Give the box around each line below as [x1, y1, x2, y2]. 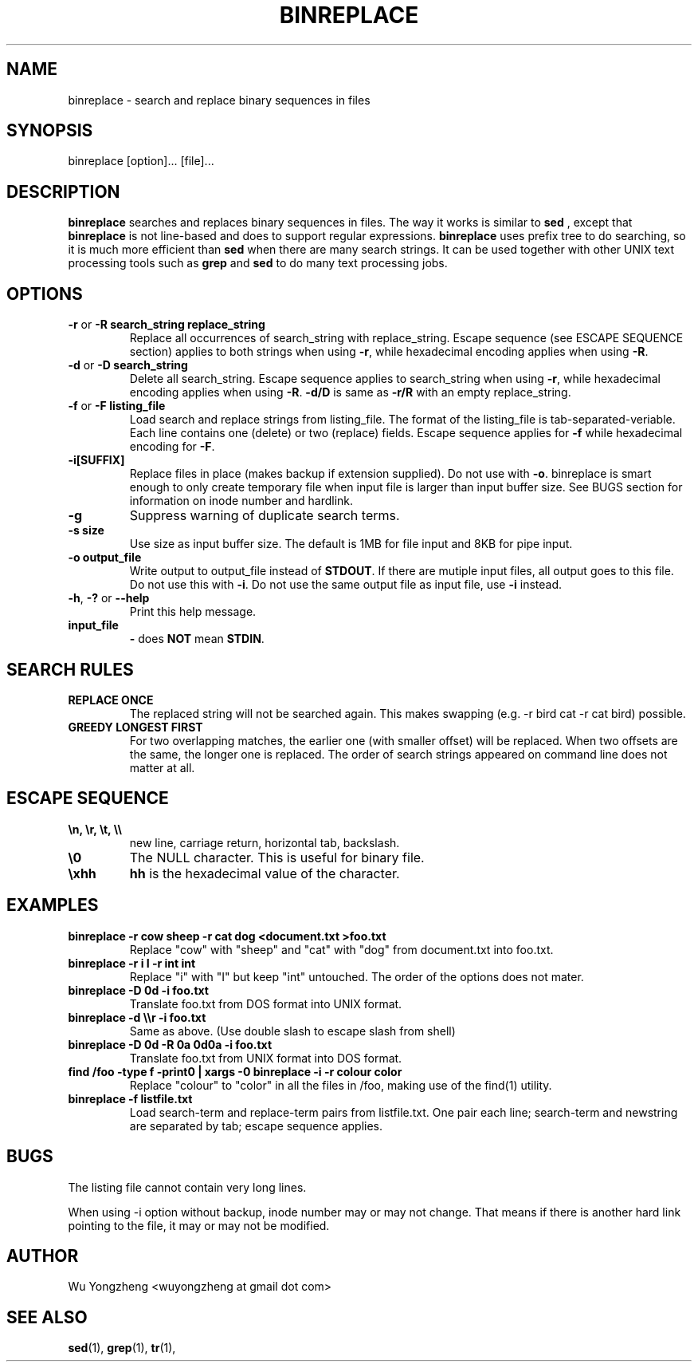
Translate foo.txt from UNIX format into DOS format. [129, 1051, 402, 1065]
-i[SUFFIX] [68, 453, 125, 467]
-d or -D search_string [68, 358, 188, 373]
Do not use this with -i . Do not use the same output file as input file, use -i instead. [129, 578, 562, 592]
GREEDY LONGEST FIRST [68, 719, 203, 734]
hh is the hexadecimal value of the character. [129, 865, 400, 881]
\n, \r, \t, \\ [68, 822, 122, 836]
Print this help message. [129, 605, 257, 619]
